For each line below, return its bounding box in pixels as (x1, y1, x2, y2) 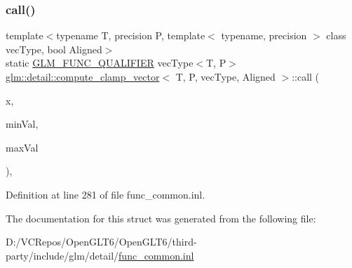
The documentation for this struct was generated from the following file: (6, 210, 316, 225)
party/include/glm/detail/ (6, 248, 119, 262)
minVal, (6, 116, 39, 131)
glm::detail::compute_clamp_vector (6, 69, 160, 83)
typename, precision (221, 28, 307, 43)
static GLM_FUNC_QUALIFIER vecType (6, 55, 194, 70)
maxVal (6, 140, 39, 154)
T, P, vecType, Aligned (175, 69, 276, 83)
